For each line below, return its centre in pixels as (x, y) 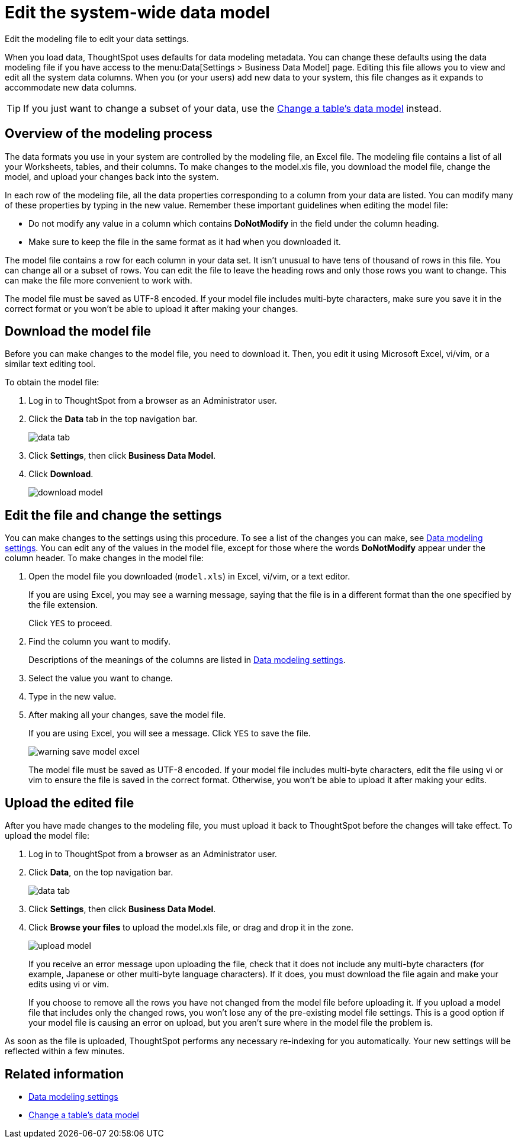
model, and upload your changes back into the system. (112, 176)
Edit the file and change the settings (113, 515)
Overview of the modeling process (109, 134)
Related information (65, 1074)
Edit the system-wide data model (137, 12)
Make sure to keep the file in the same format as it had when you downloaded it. (185, 242)
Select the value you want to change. (101, 678)
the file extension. (63, 605)
